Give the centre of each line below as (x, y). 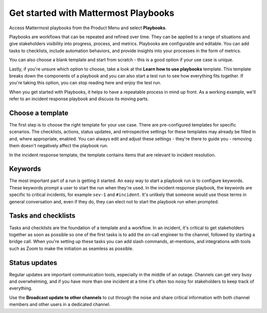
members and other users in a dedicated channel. (60, 305)
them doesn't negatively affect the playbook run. (59, 146)
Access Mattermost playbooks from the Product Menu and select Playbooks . (88, 28)
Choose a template (39, 113)
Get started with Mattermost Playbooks (92, 13)
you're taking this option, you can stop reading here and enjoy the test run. (85, 83)
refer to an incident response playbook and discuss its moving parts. (79, 99)
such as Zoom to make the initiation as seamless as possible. (71, 249)
